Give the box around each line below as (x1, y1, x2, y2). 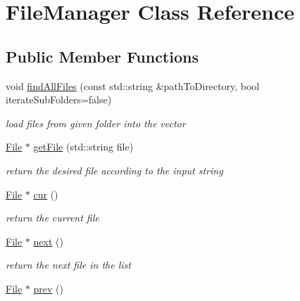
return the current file (6, 210, 99, 225)
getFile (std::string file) (33, 139, 134, 154)
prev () (33, 281, 63, 295)
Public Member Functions (6, 45, 199, 67)
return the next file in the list (6, 257, 131, 272)
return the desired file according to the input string (6, 162, 223, 177)
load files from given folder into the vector (6, 115, 186, 130)
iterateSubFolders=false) (6, 92, 112, 107)
